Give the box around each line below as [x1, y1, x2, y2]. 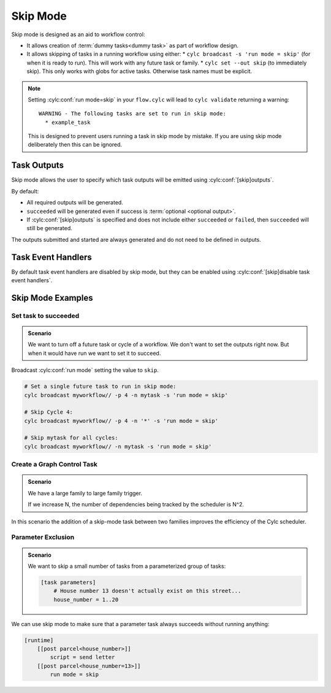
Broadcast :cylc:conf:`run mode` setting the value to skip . [11, 366, 159, 374]
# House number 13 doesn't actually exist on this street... [53, 587, 242, 595]
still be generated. [26, 225, 73, 232]
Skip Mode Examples [11, 292, 93, 303]
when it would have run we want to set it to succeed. [28, 349, 161, 357]
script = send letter [50, 654, 115, 661]
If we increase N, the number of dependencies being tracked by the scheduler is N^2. [28, 501, 245, 508]
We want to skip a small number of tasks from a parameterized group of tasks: [28, 562, 226, 570]
